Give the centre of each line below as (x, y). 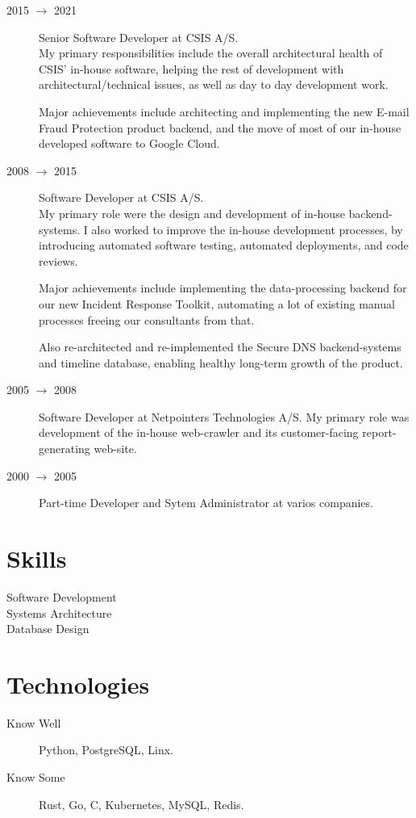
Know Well (34, 722)
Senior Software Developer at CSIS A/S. (139, 37)
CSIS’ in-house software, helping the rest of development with (191, 68)
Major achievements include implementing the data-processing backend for (223, 288)
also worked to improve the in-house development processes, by (247, 229)
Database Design (48, 629)
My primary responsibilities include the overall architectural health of (211, 53)
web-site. (115, 449)
